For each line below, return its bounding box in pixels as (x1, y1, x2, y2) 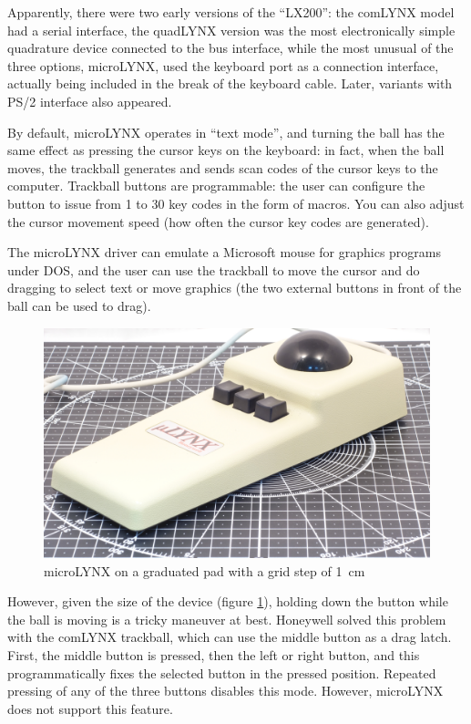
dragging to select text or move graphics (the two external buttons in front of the (7, 278, 462, 297)
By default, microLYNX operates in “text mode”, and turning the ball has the (7, 122, 445, 141)
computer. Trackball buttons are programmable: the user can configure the (7, 176, 425, 195)
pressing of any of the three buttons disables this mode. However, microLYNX (7, 681, 444, 700)
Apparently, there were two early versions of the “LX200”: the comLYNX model (7, 3, 455, 21)
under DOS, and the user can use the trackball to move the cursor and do (7, 260, 420, 279)
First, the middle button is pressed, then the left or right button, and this (7, 646, 420, 665)
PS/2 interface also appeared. (7, 91, 172, 110)
